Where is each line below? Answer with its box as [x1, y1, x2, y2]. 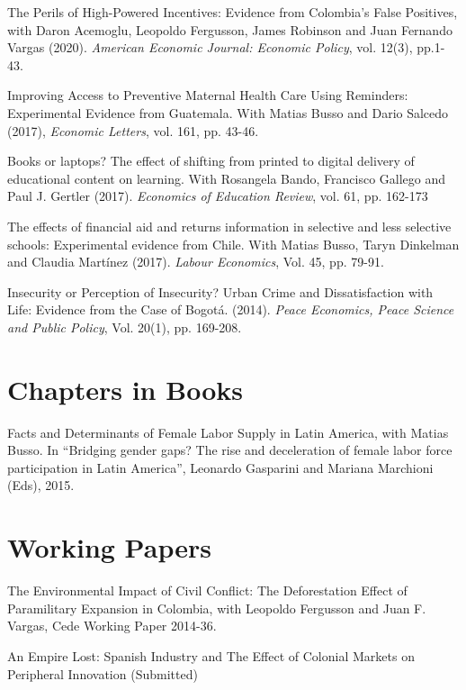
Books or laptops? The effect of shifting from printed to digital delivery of [7, 151, 415, 170]
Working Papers [7, 529, 211, 566]
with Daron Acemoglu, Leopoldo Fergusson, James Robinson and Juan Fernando [7, 20, 453, 39]
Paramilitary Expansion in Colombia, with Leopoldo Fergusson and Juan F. [7, 598, 426, 617]
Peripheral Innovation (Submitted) [7, 664, 198, 683]
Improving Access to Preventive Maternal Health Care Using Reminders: [7, 86, 408, 104]
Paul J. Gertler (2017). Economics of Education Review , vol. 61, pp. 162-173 [7, 186, 428, 205]
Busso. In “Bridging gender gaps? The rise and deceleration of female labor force [7, 440, 453, 459]
